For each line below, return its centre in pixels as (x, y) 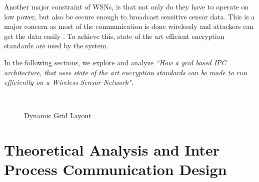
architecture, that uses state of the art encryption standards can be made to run (125, 72)
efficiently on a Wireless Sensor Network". (69, 82)
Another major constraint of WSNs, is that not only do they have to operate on (126, 6)
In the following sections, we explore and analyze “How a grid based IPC (115, 62)
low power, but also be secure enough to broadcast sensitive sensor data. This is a (129, 16)
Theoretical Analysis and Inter (112, 150)
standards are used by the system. (56, 46)
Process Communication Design (115, 169)
